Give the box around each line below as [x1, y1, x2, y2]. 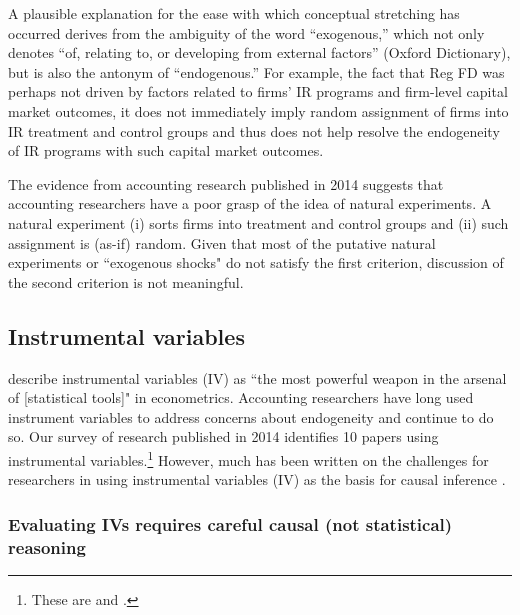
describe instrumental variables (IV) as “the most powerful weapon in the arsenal [8, 367, 507, 388]
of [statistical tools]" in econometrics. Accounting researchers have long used [8, 387, 474, 408]
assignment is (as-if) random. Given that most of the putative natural [8, 232, 436, 253]
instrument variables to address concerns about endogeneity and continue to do [8, 406, 494, 427]
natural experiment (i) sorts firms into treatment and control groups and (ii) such [8, 212, 509, 233]
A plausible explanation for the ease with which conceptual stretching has [8, 3, 460, 23]
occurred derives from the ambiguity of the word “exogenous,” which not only [8, 22, 485, 43]
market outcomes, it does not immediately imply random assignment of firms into [8, 100, 509, 121]
